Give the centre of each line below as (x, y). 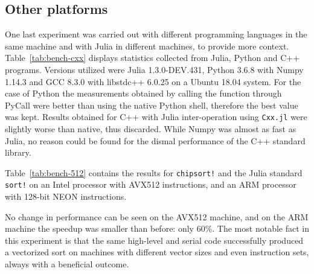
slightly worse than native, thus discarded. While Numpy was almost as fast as (151, 129)
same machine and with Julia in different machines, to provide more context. (147, 46)
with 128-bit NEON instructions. (66, 196)
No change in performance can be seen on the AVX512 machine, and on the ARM (157, 216)
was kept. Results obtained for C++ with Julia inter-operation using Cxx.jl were (156, 117)
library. (18, 152)
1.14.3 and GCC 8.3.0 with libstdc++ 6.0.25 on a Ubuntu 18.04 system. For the (153, 81)
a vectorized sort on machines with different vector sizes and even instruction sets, (157, 252)
